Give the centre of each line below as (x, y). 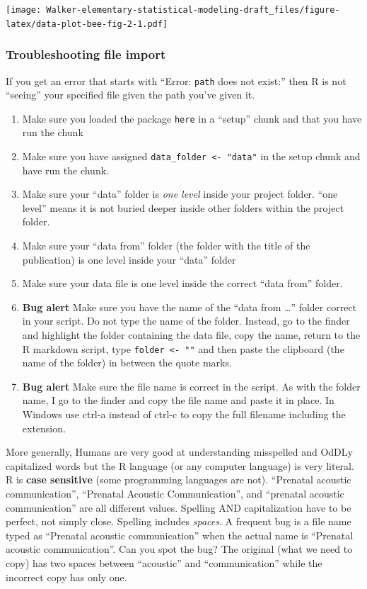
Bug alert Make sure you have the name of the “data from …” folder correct (190, 307)
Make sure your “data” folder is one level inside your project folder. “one (180, 194)
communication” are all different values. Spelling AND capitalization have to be (179, 507)
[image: (24, 10)
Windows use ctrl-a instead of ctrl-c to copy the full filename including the (184, 414)
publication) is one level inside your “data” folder (129, 259)
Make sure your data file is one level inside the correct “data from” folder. (182, 283)
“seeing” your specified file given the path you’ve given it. (130, 95)
